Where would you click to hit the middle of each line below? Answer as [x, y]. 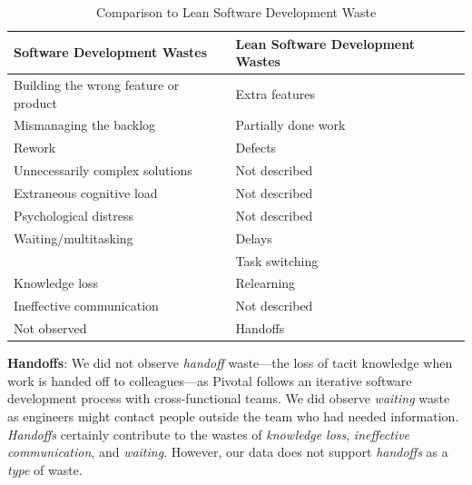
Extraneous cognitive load [86, 193]
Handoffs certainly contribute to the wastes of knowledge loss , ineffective [209, 434]
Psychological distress [74, 215]
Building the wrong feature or [97, 85]
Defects [256, 148]
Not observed [50, 328]
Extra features [275, 93]
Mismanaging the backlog [85, 125]
